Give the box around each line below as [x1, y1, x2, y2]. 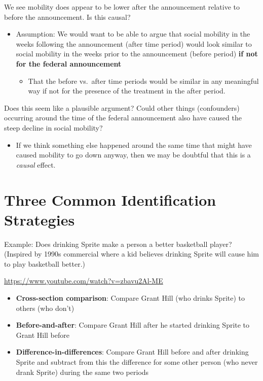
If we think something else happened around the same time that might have [16, 139, 252, 150]
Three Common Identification [4, 189, 216, 210]
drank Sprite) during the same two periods [16, 366, 149, 377]
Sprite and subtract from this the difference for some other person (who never [16, 356, 258, 367]
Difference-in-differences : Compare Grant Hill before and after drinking [16, 346, 249, 357]
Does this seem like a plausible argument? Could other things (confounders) [4, 102, 240, 113]
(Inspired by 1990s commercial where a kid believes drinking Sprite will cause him [4, 248, 259, 259]
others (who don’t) [16, 302, 74, 313]
